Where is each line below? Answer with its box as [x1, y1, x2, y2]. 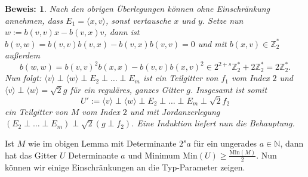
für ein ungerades [193, 137, 257, 149]
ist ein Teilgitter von [143, 72, 218, 84]
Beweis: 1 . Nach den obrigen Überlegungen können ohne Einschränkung [5, 2, 270, 14]
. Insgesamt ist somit [190, 83, 267, 96]
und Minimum [128, 148, 180, 161]
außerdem [5, 49, 40, 61]
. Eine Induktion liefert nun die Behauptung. [131, 117, 295, 129]
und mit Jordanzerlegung [130, 105, 220, 117]
